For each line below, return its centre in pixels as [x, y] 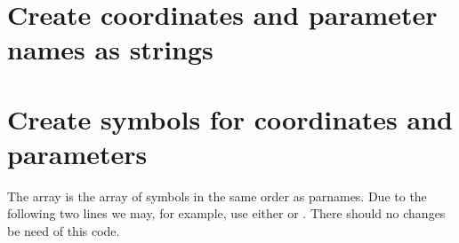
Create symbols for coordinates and [230, 118]
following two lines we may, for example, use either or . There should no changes [226, 213]
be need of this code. [64, 231]
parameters [77, 153]
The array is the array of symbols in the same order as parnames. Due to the [217, 196]
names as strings [110, 49]
